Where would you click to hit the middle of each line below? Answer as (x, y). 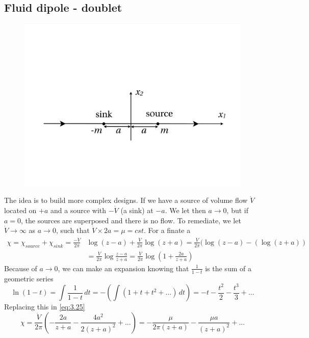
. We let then (185, 210)
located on (20, 210)
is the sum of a (228, 268)
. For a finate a (167, 230)
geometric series (29, 278)
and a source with (79, 210)
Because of (21, 268)
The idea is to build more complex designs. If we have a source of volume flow (126, 200)
